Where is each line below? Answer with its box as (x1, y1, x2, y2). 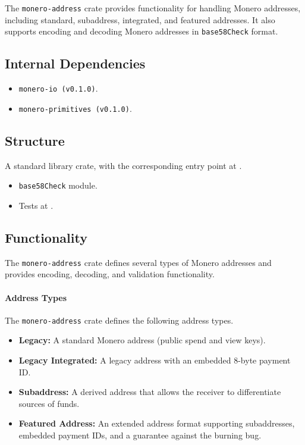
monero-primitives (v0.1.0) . (18, 102, 132, 114)
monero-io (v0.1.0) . (18, 82, 98, 95)
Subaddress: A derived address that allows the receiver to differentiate (18, 386, 281, 398)
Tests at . (18, 199, 54, 211)
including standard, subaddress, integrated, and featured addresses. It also (5, 13, 275, 26)
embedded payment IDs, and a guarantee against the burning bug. (18, 428, 262, 441)
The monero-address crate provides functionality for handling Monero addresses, (5, 2, 301, 14)
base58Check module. (18, 179, 98, 192)
